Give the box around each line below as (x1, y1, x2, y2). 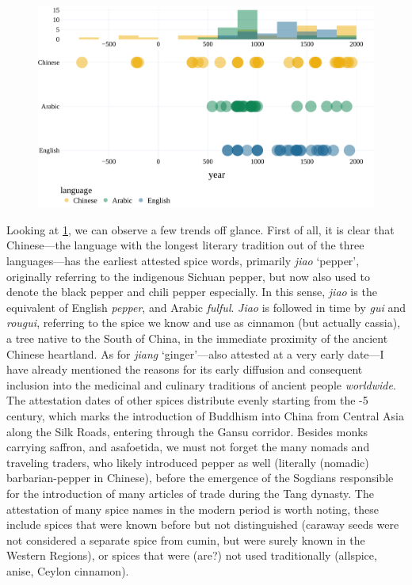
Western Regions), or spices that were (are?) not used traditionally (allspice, (6, 547, 377, 564)
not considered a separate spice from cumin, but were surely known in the (6, 531, 365, 548)
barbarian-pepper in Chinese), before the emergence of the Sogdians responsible (6, 469, 394, 486)
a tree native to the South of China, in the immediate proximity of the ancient (6, 329, 388, 346)
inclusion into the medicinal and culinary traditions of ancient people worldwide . (6, 376, 396, 393)
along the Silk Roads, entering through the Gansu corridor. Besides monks (6, 423, 368, 439)
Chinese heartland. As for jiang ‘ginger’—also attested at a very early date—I (6, 345, 384, 362)
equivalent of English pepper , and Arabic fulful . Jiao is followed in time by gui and (6, 298, 406, 315)
